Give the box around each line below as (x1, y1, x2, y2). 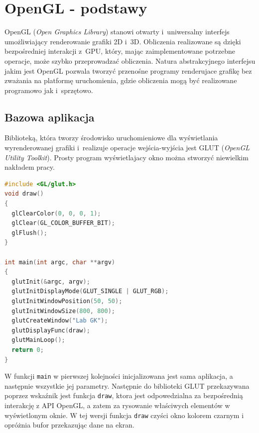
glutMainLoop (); (11, 336, 65, 344)
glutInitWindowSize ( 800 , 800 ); (11, 307, 115, 315)
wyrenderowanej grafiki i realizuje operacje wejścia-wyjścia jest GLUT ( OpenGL (4, 142, 250, 153)
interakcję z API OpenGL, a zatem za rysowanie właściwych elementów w (4, 400, 230, 411)
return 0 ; (11, 346, 44, 353)
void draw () (4, 190, 44, 198)
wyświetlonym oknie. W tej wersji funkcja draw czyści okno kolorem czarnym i (4, 410, 244, 420)
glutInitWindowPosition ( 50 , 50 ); (11, 297, 123, 305)
